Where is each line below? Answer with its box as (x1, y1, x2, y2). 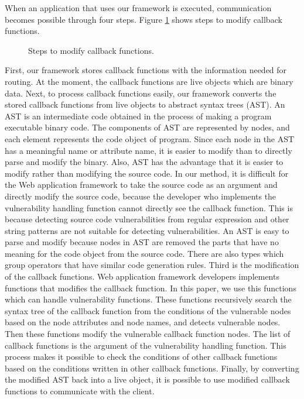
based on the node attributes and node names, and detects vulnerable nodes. (5, 316, 281, 328)
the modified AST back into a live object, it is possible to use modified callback (5, 373, 290, 386)
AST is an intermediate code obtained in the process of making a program (5, 109, 272, 122)
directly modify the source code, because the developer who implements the (5, 190, 276, 202)
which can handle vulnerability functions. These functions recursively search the (5, 293, 292, 305)
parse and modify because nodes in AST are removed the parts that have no (5, 236, 279, 248)
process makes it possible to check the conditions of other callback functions (5, 350, 278, 363)
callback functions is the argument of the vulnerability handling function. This (5, 339, 286, 351)
